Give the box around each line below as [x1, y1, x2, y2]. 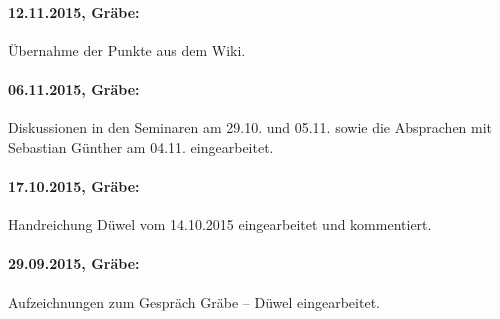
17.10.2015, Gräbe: [8, 175, 140, 196]
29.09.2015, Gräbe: [8, 253, 140, 274]
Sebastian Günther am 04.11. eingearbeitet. [8, 136, 274, 157]
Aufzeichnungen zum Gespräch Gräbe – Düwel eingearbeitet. [8, 291, 380, 312]
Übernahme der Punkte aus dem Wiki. [8, 39, 246, 60]
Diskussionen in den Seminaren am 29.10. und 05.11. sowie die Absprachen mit [8, 117, 493, 138]
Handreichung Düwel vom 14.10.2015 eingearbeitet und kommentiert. [8, 214, 432, 235]
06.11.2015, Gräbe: [8, 78, 140, 99]
